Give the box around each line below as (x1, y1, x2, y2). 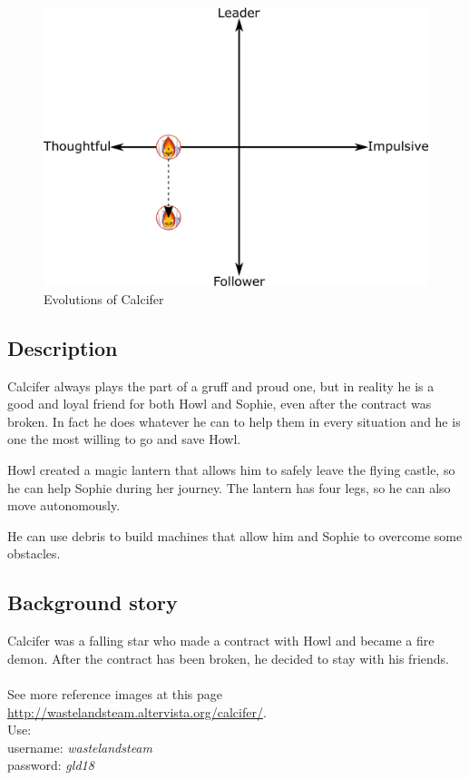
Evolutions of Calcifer (44, 289, 164, 308)
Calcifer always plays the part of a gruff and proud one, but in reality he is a (7, 376, 435, 395)
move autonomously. (7, 496, 121, 515)
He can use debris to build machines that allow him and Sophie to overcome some (7, 526, 463, 545)
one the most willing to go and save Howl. (7, 429, 241, 449)
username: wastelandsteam (7, 737, 152, 756)
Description (7, 333, 118, 361)
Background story (7, 588, 178, 617)
